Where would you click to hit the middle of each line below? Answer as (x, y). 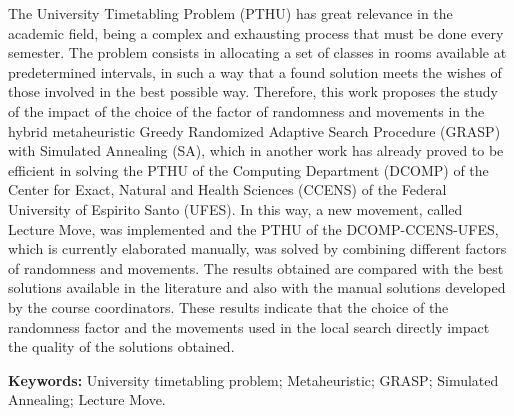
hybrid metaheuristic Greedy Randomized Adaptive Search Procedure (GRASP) (254, 130)
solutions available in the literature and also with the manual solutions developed (257, 287)
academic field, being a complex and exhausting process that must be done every (256, 32)
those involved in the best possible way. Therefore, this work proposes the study (253, 91)
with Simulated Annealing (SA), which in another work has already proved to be (256, 150)
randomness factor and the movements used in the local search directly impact (249, 326)
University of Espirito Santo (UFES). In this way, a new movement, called (235, 208)
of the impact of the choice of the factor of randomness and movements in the (246, 110)
